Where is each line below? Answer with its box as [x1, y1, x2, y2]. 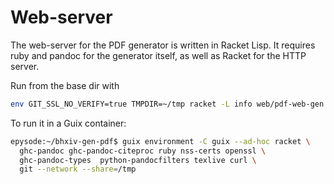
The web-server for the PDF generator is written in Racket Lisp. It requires [10, 39, 316, 51]
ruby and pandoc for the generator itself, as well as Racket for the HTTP [10, 49, 307, 61]
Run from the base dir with [10, 79, 120, 91]
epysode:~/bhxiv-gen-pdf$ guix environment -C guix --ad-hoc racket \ [10, 136, 311, 146]
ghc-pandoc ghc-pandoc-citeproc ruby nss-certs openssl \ [19, 146, 267, 156]
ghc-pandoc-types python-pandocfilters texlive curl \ [19, 155, 257, 165]
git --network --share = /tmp [19, 164, 137, 175]
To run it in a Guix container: [10, 117, 127, 129]
